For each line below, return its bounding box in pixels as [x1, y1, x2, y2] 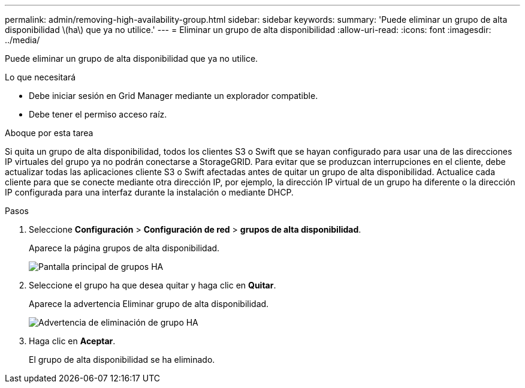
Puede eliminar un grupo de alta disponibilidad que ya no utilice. [5, 53, 258, 64]
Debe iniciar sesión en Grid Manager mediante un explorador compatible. [29, 91, 318, 101]
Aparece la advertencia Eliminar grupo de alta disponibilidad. [29, 299, 269, 309]
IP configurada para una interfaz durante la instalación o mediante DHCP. [5, 187, 294, 197]
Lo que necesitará [5, 72, 76, 82]
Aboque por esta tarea [5, 128, 93, 138]
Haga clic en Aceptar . [29, 336, 116, 346]
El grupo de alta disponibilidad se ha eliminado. [29, 354, 215, 365]
